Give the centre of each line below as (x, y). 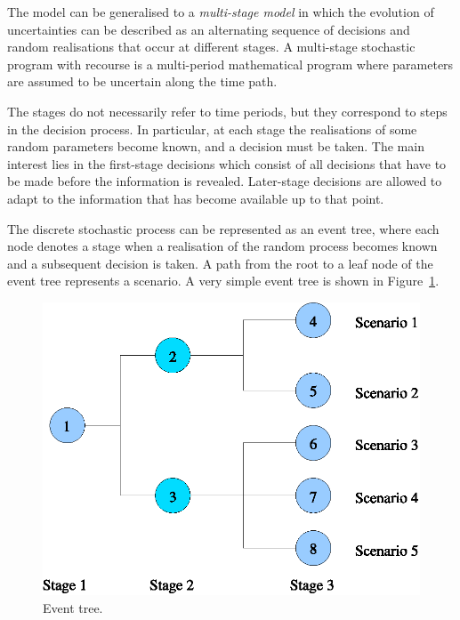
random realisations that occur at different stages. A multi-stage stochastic (211, 47)
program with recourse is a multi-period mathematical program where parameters (230, 64)
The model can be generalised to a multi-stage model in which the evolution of (221, 12)
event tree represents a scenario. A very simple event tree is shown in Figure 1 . (223, 281)
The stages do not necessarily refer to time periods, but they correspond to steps (227, 111)
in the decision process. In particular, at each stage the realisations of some (212, 129)
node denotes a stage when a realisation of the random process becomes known (222, 246)
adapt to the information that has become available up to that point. (196, 198)
